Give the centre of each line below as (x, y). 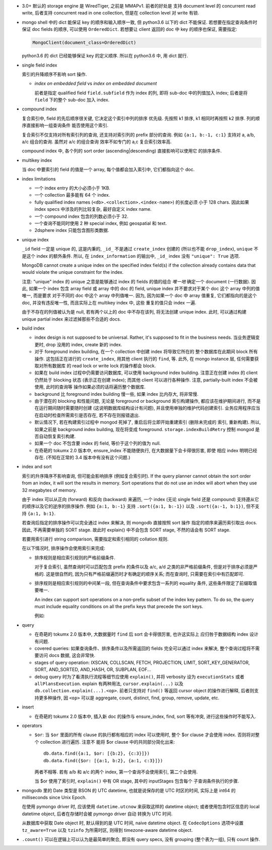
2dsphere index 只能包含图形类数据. (72, 230)
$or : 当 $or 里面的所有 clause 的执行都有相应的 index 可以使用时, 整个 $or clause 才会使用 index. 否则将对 (145, 735)
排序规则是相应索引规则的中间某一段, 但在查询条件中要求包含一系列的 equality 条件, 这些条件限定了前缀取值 (146, 583)
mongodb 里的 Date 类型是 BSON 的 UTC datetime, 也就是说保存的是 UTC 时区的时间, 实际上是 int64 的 (129, 790)
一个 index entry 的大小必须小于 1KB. (73, 188)
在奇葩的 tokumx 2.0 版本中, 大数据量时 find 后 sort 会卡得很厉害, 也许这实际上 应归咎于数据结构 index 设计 (147, 634)
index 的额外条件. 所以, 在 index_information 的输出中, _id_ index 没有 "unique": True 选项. (138, 256)
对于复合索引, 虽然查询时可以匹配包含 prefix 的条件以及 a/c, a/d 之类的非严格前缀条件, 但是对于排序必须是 (144, 567)
